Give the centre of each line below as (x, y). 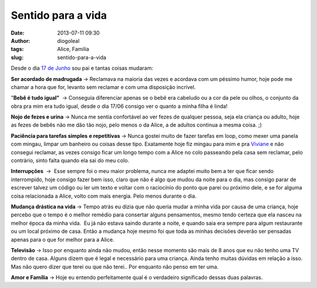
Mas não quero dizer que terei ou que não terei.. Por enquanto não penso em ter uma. (115, 266)
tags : (17, 49)
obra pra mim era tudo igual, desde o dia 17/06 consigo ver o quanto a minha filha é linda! (119, 106)
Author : (21, 40)
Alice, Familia (73, 49)
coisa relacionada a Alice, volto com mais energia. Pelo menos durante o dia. (104, 196)
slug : (17, 57)
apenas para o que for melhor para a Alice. (63, 239)
